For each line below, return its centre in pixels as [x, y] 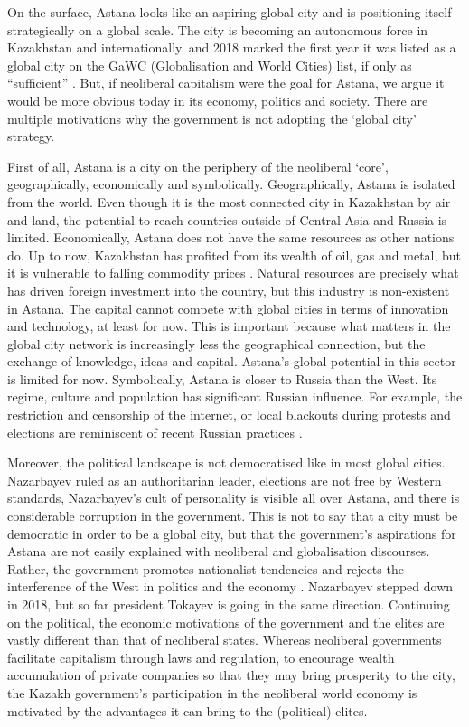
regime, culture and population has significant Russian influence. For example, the [235, 397]
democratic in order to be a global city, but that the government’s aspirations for [232, 533]
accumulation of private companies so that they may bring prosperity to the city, [231, 675]
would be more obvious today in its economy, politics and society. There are [218, 100]
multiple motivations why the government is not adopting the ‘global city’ [212, 118]
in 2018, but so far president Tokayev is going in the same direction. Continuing [229, 604]
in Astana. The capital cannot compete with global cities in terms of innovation [228, 308]
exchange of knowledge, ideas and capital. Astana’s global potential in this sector [232, 361]
